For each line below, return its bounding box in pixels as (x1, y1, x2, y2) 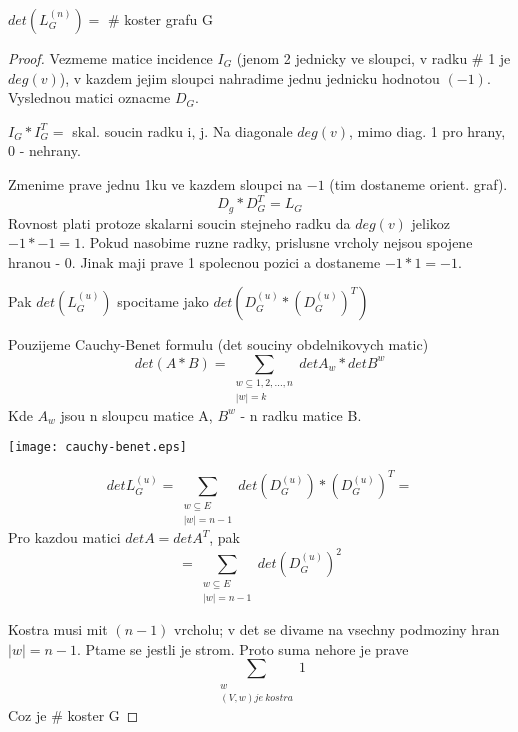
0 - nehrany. (8, 140, 81, 161)
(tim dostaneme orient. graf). (329, 173, 508, 194)
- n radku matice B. (240, 404, 362, 425)
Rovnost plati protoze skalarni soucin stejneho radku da (8, 212, 351, 233)
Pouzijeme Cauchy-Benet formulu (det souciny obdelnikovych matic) (8, 334, 429, 355)
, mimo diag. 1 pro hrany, (349, 120, 506, 141)
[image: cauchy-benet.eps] (8, 440, 187, 455)
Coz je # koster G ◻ (8, 705, 139, 726)
